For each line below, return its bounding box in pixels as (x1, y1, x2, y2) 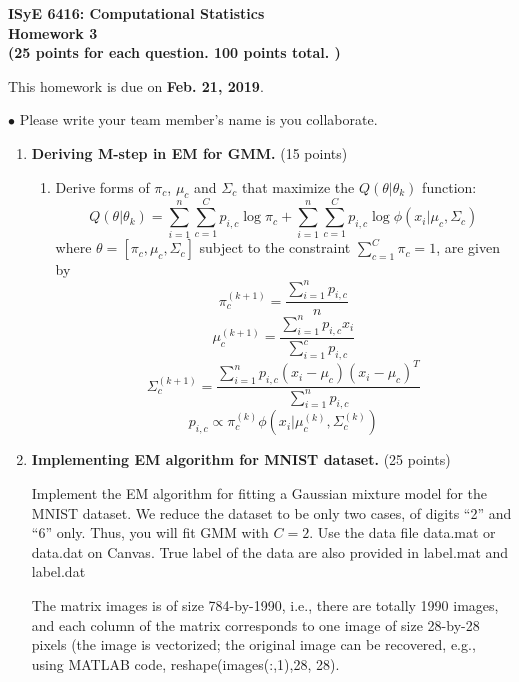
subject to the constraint (199, 237, 351, 258)
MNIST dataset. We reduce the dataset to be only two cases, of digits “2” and (31, 502, 512, 523)
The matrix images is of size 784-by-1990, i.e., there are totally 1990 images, (31, 594, 499, 615)
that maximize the (241, 176, 355, 197)
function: (422, 176, 477, 197)
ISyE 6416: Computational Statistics (8, 3, 265, 23)
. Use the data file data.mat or (309, 522, 496, 543)
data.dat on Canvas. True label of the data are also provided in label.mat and (31, 541, 509, 562)
